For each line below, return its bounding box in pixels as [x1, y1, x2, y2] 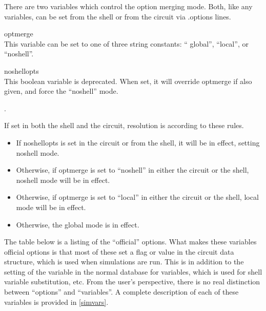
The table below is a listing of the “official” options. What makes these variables [4, 236, 257, 247]
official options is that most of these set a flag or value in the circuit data [4, 246, 234, 257]
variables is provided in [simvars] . [4, 296, 109, 307]
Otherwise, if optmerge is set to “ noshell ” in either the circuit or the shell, [16, 164, 249, 175]
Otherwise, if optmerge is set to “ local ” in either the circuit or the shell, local [16, 192, 259, 202]
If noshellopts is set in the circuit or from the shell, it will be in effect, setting [16, 137, 260, 148]
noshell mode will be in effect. [16, 174, 110, 185]
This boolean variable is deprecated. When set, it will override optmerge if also [4, 75, 252, 86]
